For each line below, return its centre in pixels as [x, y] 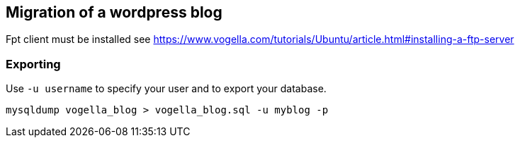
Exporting [33, 64]
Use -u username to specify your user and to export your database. [166, 89]
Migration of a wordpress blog [114, 12]
